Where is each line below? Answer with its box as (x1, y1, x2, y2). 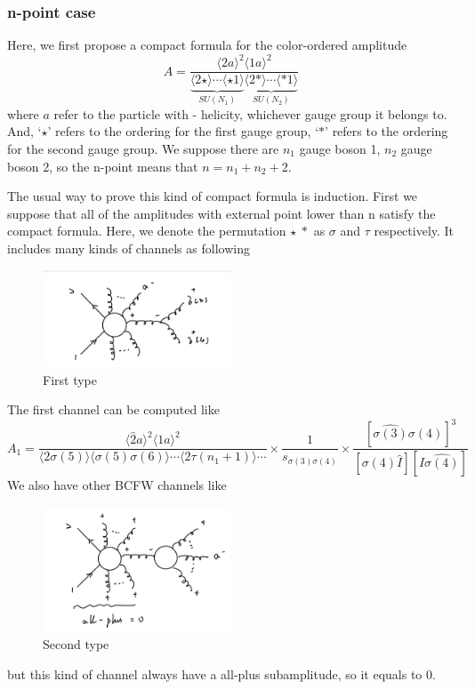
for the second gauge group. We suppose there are (7, 140, 279, 157)
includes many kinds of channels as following (7, 238, 250, 257)
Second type (43, 635, 109, 653)
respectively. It (374, 221, 455, 240)
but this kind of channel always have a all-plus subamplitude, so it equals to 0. (7, 665, 436, 683)
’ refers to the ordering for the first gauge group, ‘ (47, 122, 319, 140)
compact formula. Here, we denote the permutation (7, 221, 286, 240)
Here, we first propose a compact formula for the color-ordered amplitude (7, 36, 407, 54)
